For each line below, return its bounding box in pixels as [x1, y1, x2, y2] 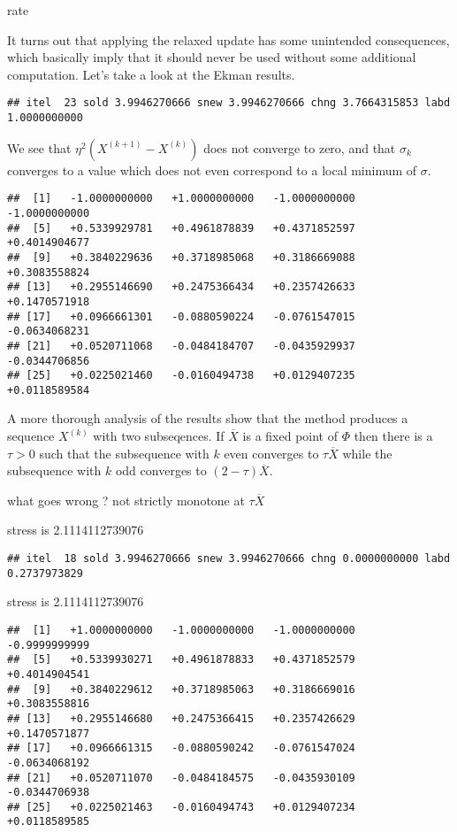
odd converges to [115, 461, 207, 480]
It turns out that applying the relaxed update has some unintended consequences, [7, 30, 450, 49]
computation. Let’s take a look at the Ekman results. [7, 65, 295, 83]
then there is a [354, 427, 433, 445]
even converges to [224, 443, 319, 462]
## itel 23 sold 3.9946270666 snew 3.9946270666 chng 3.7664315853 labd [7, 96, 451, 110]
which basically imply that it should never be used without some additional [7, 48, 416, 66]
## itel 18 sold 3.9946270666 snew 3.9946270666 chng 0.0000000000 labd [7, 552, 451, 566]
